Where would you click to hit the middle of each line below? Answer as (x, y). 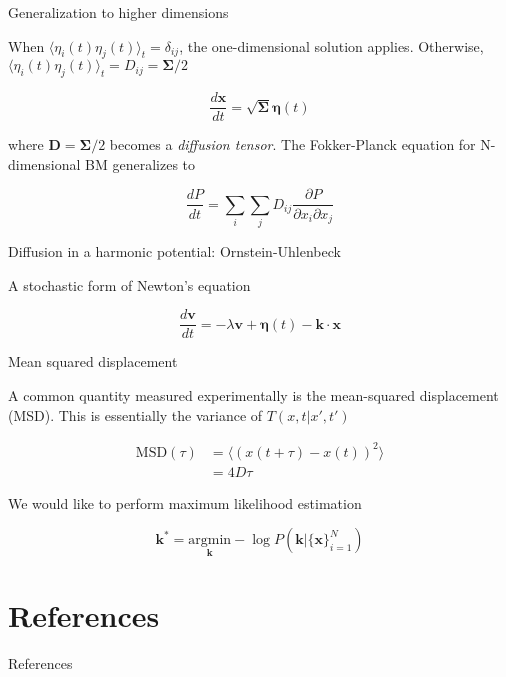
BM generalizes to (140, 163)
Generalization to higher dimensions (118, 12)
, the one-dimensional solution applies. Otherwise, (331, 45)
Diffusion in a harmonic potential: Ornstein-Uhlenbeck (174, 251)
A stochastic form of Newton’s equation (129, 284)
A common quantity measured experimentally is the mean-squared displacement (253, 395)
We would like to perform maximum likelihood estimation (185, 502)
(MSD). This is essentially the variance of (135, 414)
